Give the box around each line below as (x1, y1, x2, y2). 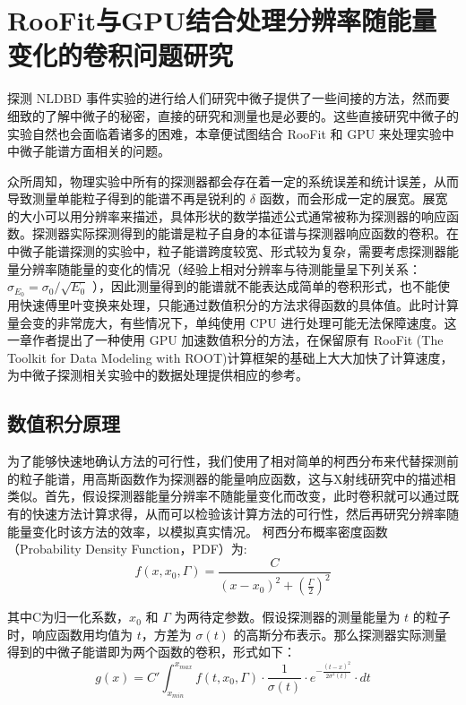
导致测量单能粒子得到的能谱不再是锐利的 (7, 189, 246, 208)
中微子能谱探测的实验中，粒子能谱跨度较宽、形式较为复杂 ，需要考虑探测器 (7, 242, 446, 261)
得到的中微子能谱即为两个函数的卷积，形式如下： (7, 642, 296, 661)
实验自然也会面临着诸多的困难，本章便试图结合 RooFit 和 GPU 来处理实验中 (7, 124, 454, 142)
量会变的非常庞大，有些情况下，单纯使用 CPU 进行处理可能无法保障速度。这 (7, 313, 457, 331)
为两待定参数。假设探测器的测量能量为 (174, 607, 401, 626)
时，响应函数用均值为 (7, 624, 133, 643)
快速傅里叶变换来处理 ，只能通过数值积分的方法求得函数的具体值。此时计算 (19, 296, 459, 314)
